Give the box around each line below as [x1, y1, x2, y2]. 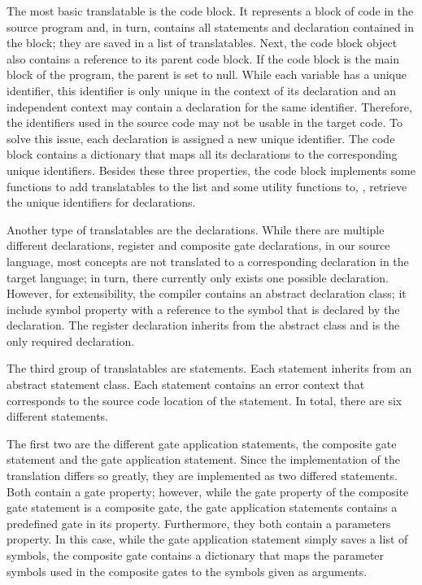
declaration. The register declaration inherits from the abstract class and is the [7, 317, 400, 334]
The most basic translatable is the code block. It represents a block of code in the [7, 2, 414, 19]
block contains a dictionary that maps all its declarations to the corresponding [7, 146, 398, 163]
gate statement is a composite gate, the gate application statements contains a [7, 499, 398, 516]
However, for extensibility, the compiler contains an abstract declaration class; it [7, 285, 407, 302]
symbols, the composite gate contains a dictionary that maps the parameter [7, 547, 385, 563]
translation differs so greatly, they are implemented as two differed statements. [7, 467, 398, 484]
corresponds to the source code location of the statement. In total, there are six [7, 391, 402, 408]
